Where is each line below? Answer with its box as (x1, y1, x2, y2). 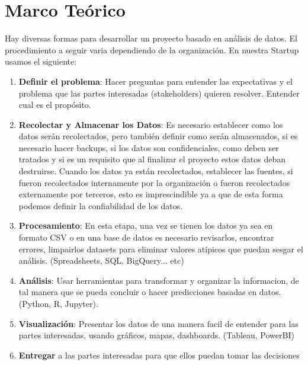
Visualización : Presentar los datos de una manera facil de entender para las (18, 317, 299, 329)
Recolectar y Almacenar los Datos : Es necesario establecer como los (18, 118, 283, 130)
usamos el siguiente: (5, 55, 77, 68)
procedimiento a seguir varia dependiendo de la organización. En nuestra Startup (5, 43, 299, 56)
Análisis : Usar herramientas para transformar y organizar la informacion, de (18, 274, 299, 286)
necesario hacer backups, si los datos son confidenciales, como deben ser (18, 141, 279, 153)
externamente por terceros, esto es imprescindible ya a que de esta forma (18, 188, 283, 200)
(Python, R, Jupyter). (18, 297, 98, 309)
